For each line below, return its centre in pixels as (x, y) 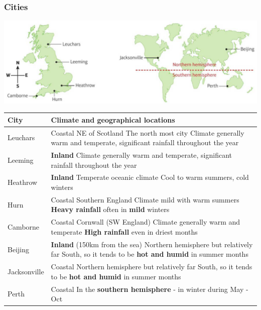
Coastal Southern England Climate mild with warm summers (145, 199)
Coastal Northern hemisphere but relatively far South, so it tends (152, 267)
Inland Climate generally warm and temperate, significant (142, 154)
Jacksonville (26, 271)
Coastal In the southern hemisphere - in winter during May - (150, 289)
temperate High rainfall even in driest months (124, 231)
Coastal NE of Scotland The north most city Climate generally (148, 132)
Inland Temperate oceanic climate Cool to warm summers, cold (150, 177)
